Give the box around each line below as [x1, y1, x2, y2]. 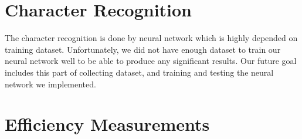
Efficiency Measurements [5, 112, 210, 136]
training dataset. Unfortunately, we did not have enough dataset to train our [5, 43, 281, 55]
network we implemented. [5, 77, 96, 90]
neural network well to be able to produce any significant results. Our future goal [5, 55, 297, 67]
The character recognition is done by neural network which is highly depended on [5, 32, 298, 44]
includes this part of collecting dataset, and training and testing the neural [5, 66, 274, 78]
